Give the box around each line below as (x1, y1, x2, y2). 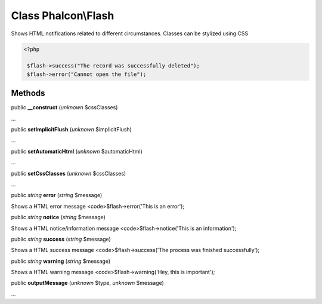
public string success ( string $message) (11, 235, 112, 242)
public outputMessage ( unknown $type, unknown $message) (11, 280, 164, 287)
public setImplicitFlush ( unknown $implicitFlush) (11, 125, 132, 133)
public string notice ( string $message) (11, 214, 106, 221)
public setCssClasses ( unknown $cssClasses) (11, 170, 126, 177)
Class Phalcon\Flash (11, 9, 114, 22)
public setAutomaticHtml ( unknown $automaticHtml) (11, 148, 143, 155)
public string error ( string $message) (11, 192, 103, 199)
